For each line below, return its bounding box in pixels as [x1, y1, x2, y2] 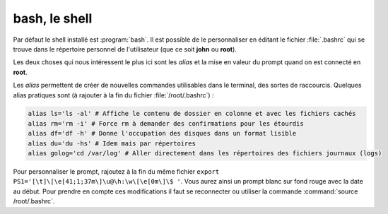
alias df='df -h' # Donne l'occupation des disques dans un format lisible [28, 129, 297, 138]
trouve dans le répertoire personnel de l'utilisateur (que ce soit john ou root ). [13, 44, 237, 53]
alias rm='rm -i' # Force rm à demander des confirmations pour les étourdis [28, 119, 304, 127]
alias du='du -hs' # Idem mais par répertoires [28, 139, 196, 148]
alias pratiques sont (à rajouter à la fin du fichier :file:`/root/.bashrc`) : [13, 90, 215, 99]
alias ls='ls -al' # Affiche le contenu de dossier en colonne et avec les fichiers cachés [28, 109, 356, 118]
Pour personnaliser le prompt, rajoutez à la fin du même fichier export [13, 167, 220, 176]
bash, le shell [13, 11, 93, 26]
